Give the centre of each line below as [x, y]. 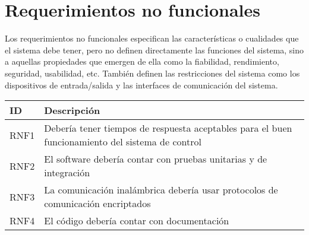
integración [67, 173]
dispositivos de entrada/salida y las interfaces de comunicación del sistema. [141, 85]
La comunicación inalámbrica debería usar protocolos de [161, 190]
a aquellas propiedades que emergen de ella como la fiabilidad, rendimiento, [142, 61]
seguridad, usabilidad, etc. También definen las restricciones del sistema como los [152, 73]
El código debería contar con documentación [137, 221]
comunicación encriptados [97, 204]
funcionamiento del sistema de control [123, 142]
